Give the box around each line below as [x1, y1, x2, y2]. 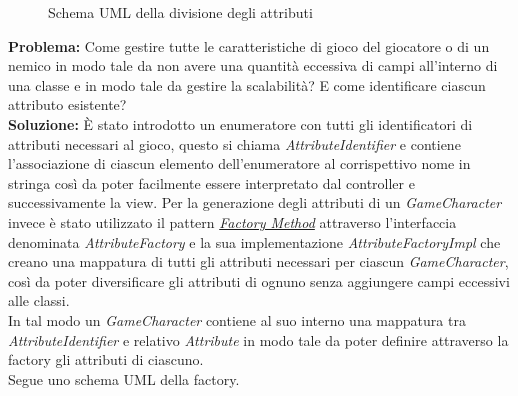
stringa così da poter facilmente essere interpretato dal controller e [8, 172, 415, 193]
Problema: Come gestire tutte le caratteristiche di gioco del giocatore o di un [8, 35, 490, 56]
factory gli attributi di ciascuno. [8, 349, 204, 370]
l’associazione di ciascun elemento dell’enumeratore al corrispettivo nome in [8, 153, 471, 174]
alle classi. [8, 290, 70, 311]
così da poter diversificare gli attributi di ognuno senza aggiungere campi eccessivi [8, 270, 510, 291]
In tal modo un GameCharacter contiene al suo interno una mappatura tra [8, 309, 466, 330]
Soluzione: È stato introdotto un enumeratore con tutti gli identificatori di [8, 113, 473, 134]
